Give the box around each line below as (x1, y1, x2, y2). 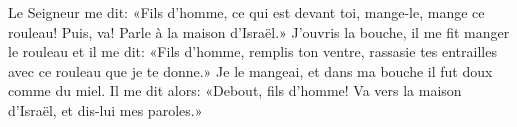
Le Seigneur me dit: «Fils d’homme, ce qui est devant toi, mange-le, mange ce (8, 2, 485, 22)
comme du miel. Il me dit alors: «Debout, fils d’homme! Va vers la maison (8, 80, 462, 101)
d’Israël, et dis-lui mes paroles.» (8, 99, 203, 120)
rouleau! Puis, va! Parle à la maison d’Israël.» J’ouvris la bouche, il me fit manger (8, 21, 510, 42)
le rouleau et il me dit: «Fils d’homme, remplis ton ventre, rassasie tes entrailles (8, 41, 497, 62)
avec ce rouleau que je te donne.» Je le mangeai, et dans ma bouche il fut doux (8, 60, 493, 81)
